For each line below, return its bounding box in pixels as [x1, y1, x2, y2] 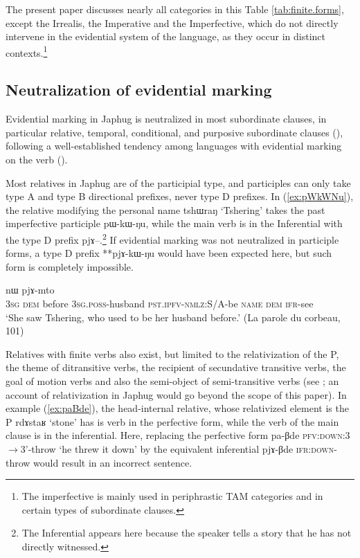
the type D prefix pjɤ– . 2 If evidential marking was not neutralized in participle [6, 230, 339, 246]
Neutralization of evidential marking [6, 79, 272, 100]
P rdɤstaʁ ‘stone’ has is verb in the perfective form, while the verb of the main [6, 414, 339, 429]
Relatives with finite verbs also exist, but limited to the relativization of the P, [6, 346, 339, 361]
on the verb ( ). [6, 152, 68, 167]
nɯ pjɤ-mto [6, 282, 55, 297]
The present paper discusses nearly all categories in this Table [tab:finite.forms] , [6, 2, 344, 16]
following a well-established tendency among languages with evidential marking [6, 138, 342, 153]
